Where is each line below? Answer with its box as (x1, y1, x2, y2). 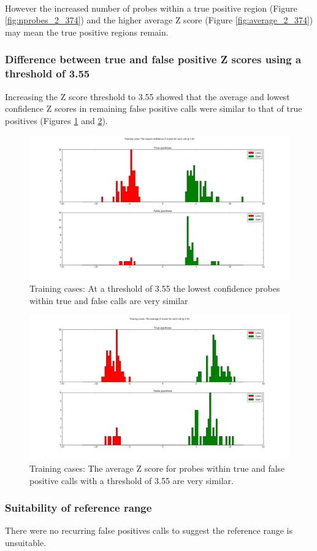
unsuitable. (5, 536, 46, 549)
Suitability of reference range (5, 500, 152, 515)
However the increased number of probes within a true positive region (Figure (5, 1, 297, 14)
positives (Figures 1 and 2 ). (5, 114, 108, 127)
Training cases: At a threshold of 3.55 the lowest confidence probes (29, 282, 280, 295)
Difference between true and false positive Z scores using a (5, 52, 302, 67)
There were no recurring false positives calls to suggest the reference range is (5, 524, 292, 537)
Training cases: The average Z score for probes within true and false (29, 462, 285, 475)
